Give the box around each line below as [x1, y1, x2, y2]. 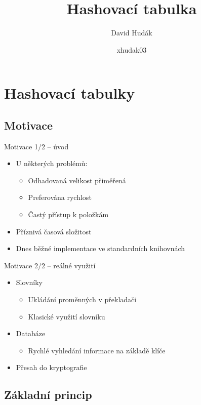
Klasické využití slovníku [28, 311, 105, 321]
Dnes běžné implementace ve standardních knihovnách [16, 243, 185, 254]
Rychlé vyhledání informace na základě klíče [28, 345, 166, 355]
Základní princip [4, 387, 92, 402]
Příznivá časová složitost [16, 226, 92, 236]
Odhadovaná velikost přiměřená [28, 175, 126, 185]
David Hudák [111, 27, 152, 38]
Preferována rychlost [28, 192, 92, 202]
